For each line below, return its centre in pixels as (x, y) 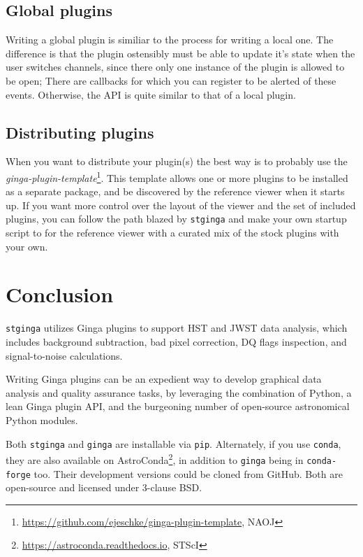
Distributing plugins (80, 132)
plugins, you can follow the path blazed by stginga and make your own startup (176, 219)
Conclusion (60, 294)
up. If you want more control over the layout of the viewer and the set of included (181, 205)
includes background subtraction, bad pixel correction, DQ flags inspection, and (176, 342)
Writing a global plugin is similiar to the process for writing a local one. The (170, 40)
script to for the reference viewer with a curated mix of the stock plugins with (172, 233)
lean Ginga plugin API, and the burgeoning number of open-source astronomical (178, 406)
